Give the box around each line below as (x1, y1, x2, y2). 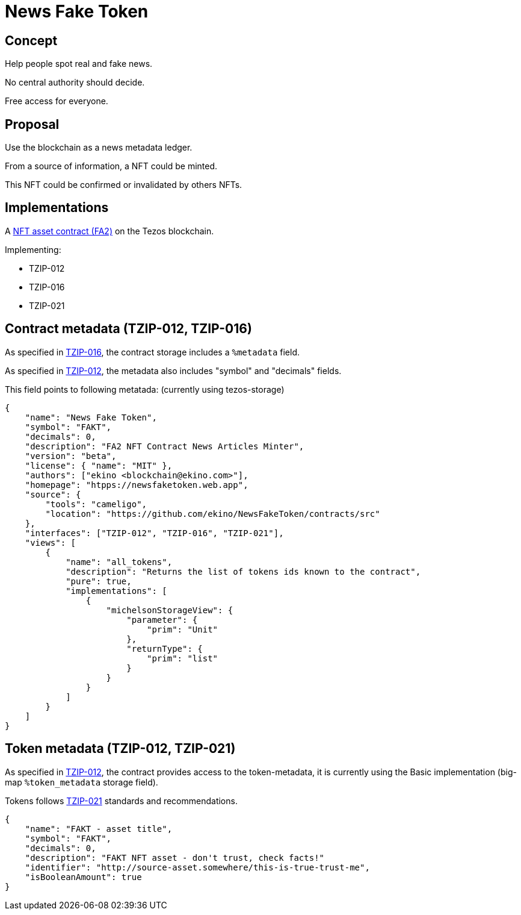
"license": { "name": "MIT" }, (25, 460, 173, 470)
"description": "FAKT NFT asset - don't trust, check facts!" (25, 852, 325, 863)
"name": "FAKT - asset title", (25, 823, 173, 834)
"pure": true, (66, 576, 132, 586)
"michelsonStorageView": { (106, 605, 233, 615)
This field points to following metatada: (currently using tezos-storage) (5, 384, 285, 395)
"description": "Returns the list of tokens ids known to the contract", (66, 566, 421, 576)
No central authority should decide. (5, 77, 145, 88)
